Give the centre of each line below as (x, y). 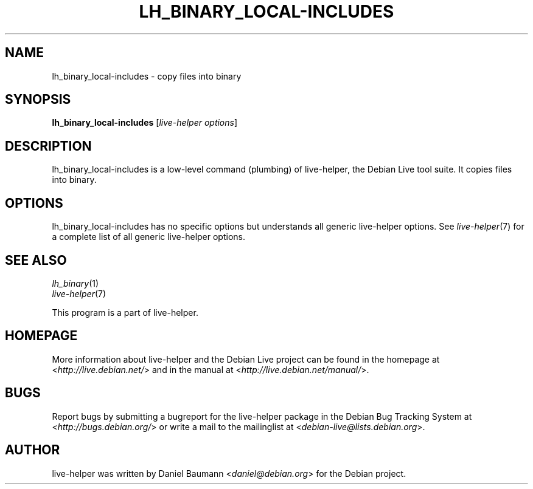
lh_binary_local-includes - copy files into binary (147, 76)
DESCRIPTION (48, 146)
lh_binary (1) (75, 283)
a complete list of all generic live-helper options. (148, 237)
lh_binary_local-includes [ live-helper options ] (145, 123)
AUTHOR (33, 450)
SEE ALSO (36, 260)
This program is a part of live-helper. (125, 312)
